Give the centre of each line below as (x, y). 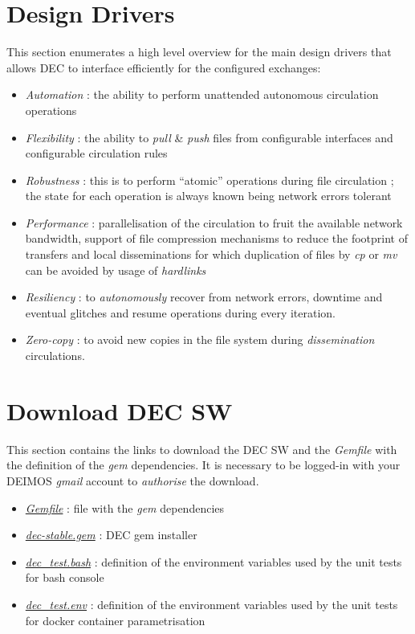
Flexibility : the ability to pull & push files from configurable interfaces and (209, 137)
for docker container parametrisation (115, 620)
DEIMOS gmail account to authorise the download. (133, 480)
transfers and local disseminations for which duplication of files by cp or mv (211, 254)
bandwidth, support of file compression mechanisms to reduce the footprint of (216, 238)
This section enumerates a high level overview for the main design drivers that (199, 52)
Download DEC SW (120, 410)
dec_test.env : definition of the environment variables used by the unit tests (212, 604)
